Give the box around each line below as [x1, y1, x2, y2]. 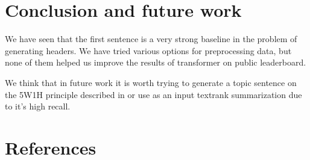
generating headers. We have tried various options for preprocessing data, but [5, 44, 292, 57]
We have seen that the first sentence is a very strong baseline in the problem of [5, 32, 297, 45]
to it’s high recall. [5, 100, 71, 112]
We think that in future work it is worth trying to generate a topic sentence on [5, 76, 297, 88]
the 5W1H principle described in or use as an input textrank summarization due [5, 88, 302, 100]
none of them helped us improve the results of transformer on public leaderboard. [5, 56, 306, 69]
